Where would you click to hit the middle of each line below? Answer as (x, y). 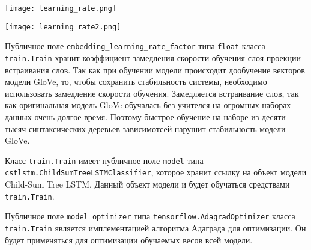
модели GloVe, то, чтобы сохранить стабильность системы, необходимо (136, 81)
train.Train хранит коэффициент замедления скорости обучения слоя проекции (153, 57)
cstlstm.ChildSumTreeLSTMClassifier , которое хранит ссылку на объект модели (156, 172)
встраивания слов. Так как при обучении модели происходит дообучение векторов (155, 69)
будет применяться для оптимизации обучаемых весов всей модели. (129, 239)
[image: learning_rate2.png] (63, 27)
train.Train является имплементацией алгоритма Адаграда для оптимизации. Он (155, 228)
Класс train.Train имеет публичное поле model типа (104, 160)
